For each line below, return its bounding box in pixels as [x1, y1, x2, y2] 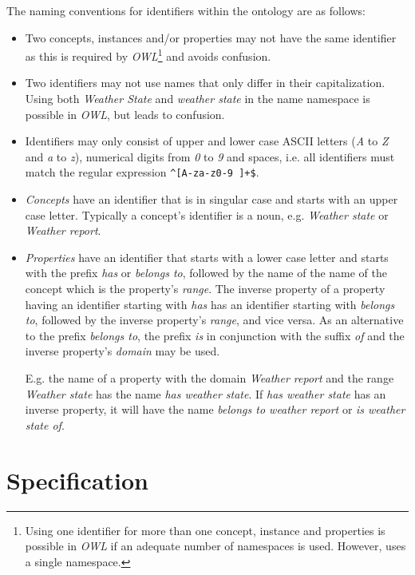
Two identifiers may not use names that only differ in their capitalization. [25, 74, 385, 91]
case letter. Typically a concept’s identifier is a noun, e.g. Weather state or [25, 206, 389, 223]
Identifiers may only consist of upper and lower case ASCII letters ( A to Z [25, 133, 389, 149]
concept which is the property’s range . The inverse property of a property [25, 280, 385, 297]
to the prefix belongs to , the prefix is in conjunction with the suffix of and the [25, 327, 405, 343]
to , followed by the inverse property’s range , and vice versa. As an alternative [25, 311, 404, 328]
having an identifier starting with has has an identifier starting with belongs [25, 295, 395, 312]
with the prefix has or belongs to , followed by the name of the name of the [25, 264, 388, 281]
